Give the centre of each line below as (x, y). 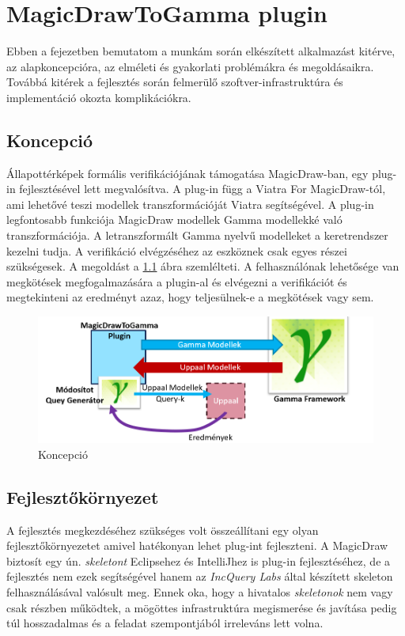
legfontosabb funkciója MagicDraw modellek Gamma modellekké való (174, 220)
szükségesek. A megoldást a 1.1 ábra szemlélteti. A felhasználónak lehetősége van (203, 266)
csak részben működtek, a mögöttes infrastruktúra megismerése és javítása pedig (202, 607)
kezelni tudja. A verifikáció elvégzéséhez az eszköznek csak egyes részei (177, 250)
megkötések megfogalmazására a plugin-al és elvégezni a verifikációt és (177, 281)
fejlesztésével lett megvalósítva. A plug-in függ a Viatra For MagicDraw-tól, (202, 189)
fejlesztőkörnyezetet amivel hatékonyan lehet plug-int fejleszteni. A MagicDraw (197, 545)
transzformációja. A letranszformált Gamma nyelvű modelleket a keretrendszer (197, 235)
